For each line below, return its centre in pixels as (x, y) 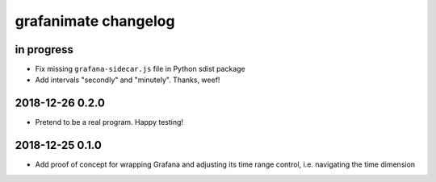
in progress (44, 50)
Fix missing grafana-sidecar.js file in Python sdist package (140, 69)
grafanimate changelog (95, 21)
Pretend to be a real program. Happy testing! (109, 122)
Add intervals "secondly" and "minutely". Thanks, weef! (128, 80)
